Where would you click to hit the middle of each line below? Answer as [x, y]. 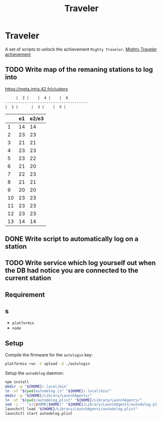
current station [28, 278]
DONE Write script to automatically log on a [72, 239]
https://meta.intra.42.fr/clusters [36, 89]
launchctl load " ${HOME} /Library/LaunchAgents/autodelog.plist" [71, 409]
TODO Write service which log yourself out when [81, 263]
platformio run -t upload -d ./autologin [48, 364]
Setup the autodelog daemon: [34, 373]
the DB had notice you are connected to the [72, 271]
